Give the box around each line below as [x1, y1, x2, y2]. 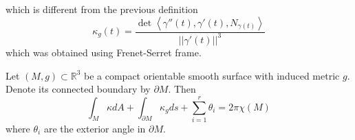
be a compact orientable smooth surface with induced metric [84, 68, 340, 82]
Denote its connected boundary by [6, 82, 151, 96]
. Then [168, 82, 196, 96]
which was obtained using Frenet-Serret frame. [6, 45, 202, 59]
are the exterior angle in [43, 121, 146, 135]
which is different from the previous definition [6, 2, 198, 16]
